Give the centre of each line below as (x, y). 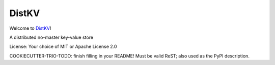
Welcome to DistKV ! (30, 28)
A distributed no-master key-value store (51, 37)
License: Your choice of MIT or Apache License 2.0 (63, 47)
